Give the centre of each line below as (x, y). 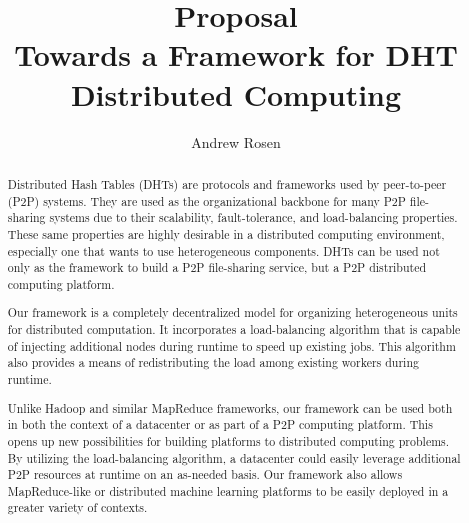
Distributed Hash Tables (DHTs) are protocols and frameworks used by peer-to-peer (227, 183)
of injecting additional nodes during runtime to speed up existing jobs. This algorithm (231, 345)
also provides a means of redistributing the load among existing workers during (213, 362)
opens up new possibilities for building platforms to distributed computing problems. (228, 440)
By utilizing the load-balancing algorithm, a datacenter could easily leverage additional (234, 457)
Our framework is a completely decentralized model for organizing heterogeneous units (232, 312)
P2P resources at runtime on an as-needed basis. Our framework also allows (205, 474)
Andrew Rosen (236, 141)
